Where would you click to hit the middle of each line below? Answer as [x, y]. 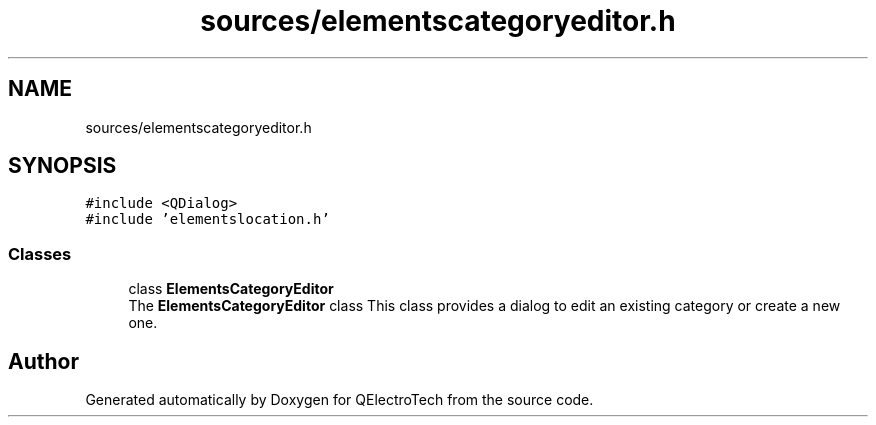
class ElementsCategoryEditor [231, 289]
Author [43, 361]
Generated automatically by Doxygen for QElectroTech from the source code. [339, 400]
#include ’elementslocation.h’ [207, 219]
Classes [40, 253]
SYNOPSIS [62, 166]
